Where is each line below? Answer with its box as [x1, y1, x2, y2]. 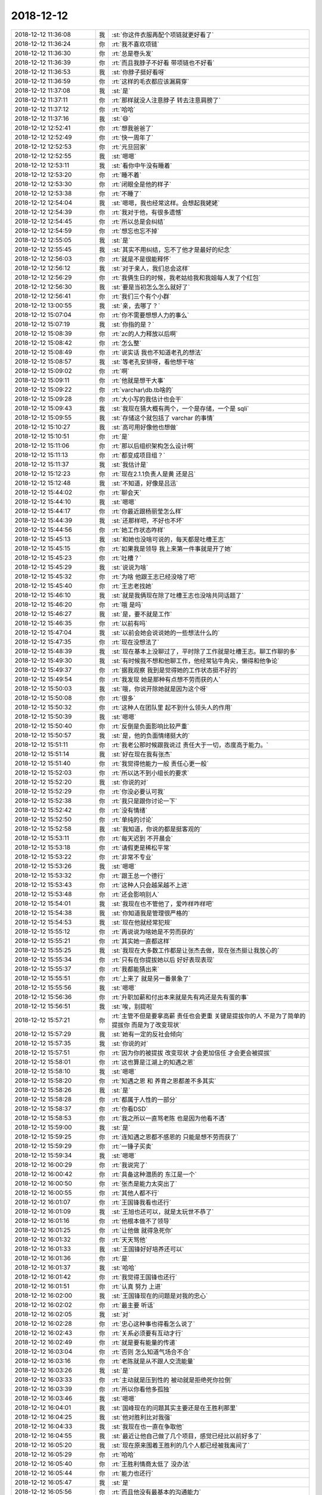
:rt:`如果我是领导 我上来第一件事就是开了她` [112, 544, 233, 553]
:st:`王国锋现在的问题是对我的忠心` [112, 1292, 208, 1300]
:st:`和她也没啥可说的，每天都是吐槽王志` [112, 535, 226, 544]
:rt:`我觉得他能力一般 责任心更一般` [112, 759, 209, 768]
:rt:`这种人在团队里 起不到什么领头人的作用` [112, 703, 233, 712]
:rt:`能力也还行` [112, 1469, 154, 1477]
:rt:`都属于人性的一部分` [112, 1095, 178, 1103]
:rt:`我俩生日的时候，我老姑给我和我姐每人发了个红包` [112, 273, 261, 282]
